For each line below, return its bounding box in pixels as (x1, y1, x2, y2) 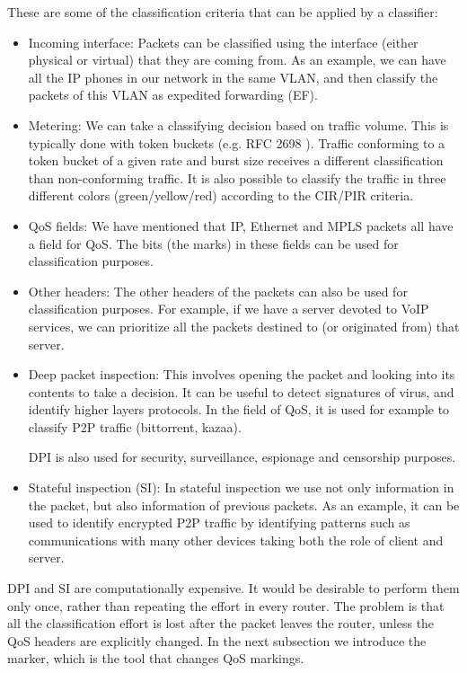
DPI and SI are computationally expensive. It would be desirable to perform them (7, 579, 460, 598)
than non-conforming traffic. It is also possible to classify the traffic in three (28, 168, 446, 187)
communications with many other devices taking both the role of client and (28, 530, 444, 549)
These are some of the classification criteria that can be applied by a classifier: (7, 3, 438, 21)
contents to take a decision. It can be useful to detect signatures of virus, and (28, 382, 454, 401)
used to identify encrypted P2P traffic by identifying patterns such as (28, 513, 410, 532)
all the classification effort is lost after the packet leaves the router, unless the (7, 614, 435, 633)
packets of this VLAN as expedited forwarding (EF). (28, 85, 318, 104)
